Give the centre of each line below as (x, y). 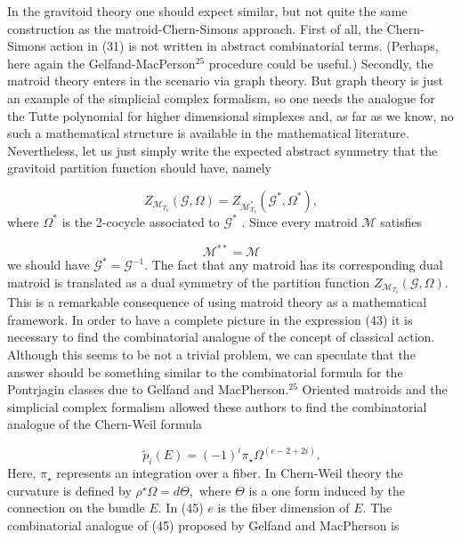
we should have (49, 265)
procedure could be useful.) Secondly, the (321, 63)
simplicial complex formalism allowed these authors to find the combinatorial (217, 406)
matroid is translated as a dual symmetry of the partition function (189, 282)
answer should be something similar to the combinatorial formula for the (205, 371)
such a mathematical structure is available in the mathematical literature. (208, 133)
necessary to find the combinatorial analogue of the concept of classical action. (221, 337)
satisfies (401, 221)
